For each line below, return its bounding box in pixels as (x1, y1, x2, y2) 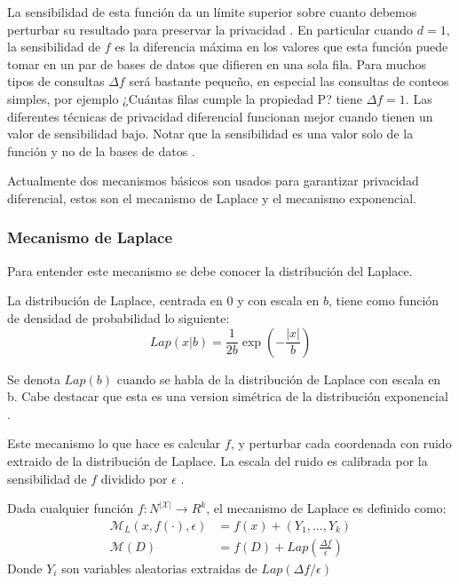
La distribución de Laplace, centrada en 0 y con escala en (7, 291, 320, 310)
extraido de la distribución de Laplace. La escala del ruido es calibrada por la (7, 451, 428, 470)
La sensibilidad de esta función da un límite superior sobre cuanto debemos (7, 3, 417, 20)
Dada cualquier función (7, 499, 134, 517)
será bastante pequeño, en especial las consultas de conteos (129, 72, 449, 91)
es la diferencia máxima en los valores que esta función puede (115, 37, 448, 56)
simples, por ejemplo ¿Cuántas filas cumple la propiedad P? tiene (7, 89, 362, 107)
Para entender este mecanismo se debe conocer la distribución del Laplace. (7, 261, 413, 280)
